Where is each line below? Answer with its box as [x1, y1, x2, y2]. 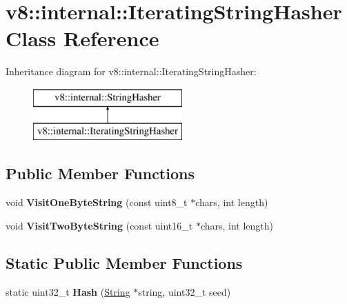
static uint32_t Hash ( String [6, 284, 130, 298]
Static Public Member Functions [6, 252, 243, 273]
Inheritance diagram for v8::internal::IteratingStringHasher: [6, 64, 257, 79]
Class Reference [6, 24, 159, 52]
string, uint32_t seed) [138, 284, 231, 298]
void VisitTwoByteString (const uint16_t [6, 218, 193, 232]
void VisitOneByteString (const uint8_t [6, 195, 188, 210]
